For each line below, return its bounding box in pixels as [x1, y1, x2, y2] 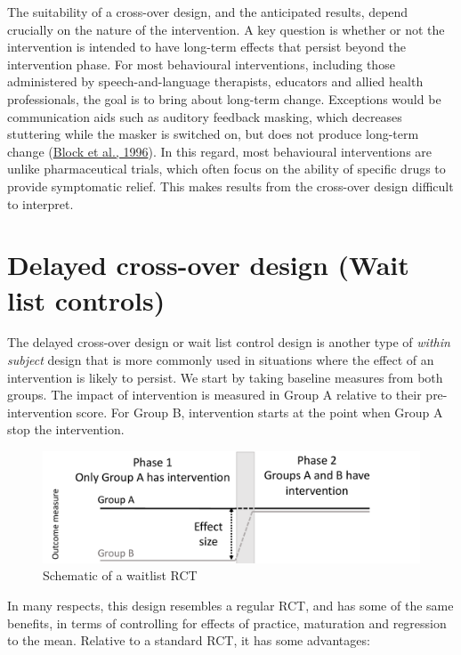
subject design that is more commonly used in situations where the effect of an [7, 351, 434, 369]
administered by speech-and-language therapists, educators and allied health [7, 72, 424, 91]
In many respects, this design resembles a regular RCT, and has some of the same [7, 596, 454, 615]
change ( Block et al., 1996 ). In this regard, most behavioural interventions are [7, 142, 433, 160]
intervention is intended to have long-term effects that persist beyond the [7, 37, 407, 56]
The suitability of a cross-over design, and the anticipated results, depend [7, 3, 408, 20]
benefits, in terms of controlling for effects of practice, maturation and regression [7, 613, 447, 632]
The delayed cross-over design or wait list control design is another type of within [7, 333, 450, 352]
